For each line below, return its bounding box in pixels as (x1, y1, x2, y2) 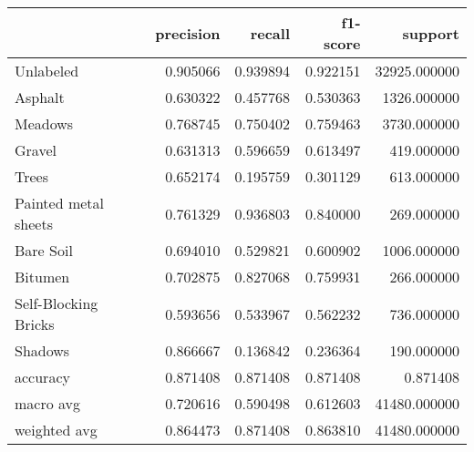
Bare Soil (15, 240, 73, 261)
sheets (15, 213, 53, 234)
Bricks (15, 313, 55, 334)
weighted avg (15, 419, 98, 440)
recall (250, 22, 291, 44)
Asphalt (15, 87, 65, 108)
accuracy (15, 366, 70, 387)
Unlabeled (15, 60, 79, 81)
